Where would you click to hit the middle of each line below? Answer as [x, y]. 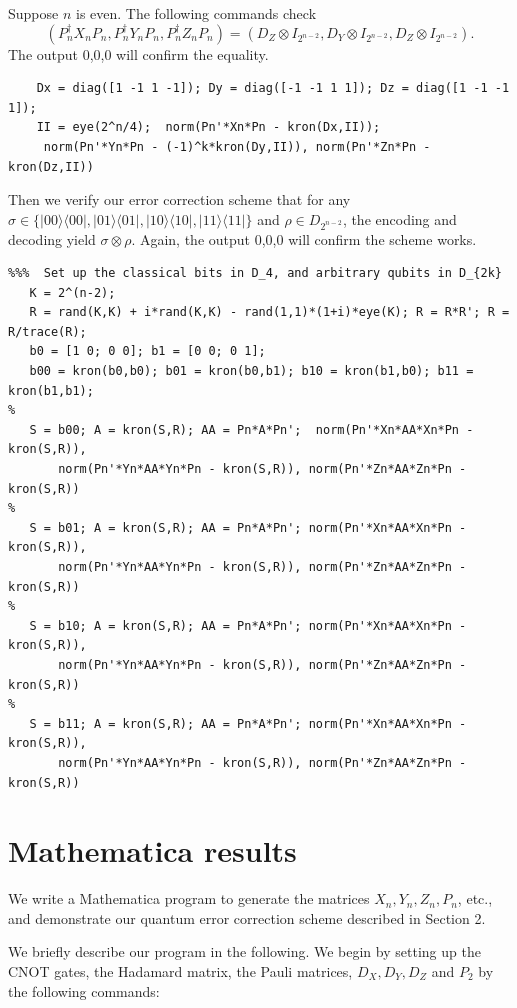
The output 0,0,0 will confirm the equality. [138, 53]
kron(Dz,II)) [51, 166]
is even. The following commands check [196, 13]
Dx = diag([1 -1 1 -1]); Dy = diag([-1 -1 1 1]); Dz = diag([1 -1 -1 [273, 88]
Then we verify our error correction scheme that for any [179, 199]
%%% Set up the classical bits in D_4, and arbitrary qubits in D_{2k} [255, 273]
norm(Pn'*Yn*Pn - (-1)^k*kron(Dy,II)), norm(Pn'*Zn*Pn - [237, 146]
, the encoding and [399, 218]
